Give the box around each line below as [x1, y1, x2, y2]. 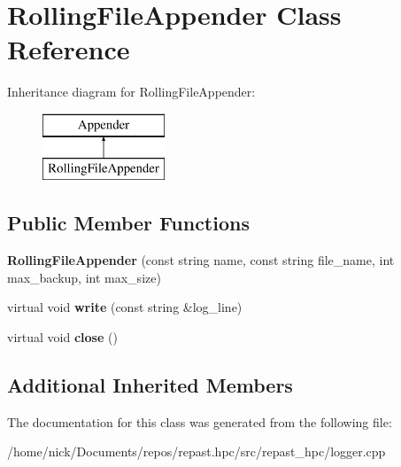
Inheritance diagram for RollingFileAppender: [7, 82, 256, 101]
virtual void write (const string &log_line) [7, 298, 243, 316]
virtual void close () [7, 328, 118, 346]
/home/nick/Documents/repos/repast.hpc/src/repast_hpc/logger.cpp [7, 442, 386, 461]
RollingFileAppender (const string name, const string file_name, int [7, 251, 395, 269]
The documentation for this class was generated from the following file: [7, 412, 392, 431]
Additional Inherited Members [7, 371, 293, 399]
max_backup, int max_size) [7, 268, 161, 286]
